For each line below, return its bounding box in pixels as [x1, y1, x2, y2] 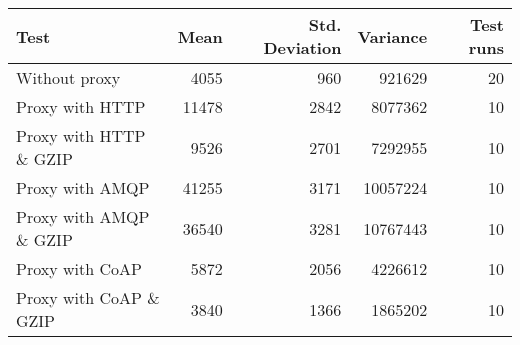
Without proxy [16, 66, 121, 89]
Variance [357, 24, 428, 48]
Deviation [263, 36, 342, 59]
